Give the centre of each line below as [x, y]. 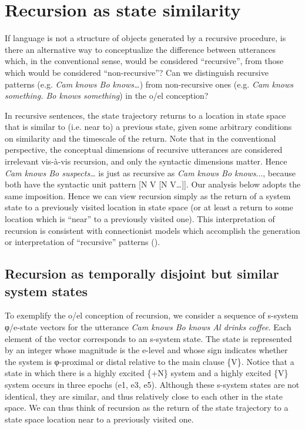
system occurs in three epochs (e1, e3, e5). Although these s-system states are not [152, 384]
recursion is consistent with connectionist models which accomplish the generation [152, 230]
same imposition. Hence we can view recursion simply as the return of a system [148, 195]
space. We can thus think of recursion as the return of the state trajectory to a [147, 408]
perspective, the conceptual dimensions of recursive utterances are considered [144, 150]
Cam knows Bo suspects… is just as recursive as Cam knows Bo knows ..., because [150, 172]
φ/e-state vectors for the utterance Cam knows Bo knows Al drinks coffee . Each [148, 327]
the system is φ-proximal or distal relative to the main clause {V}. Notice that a [150, 361]
